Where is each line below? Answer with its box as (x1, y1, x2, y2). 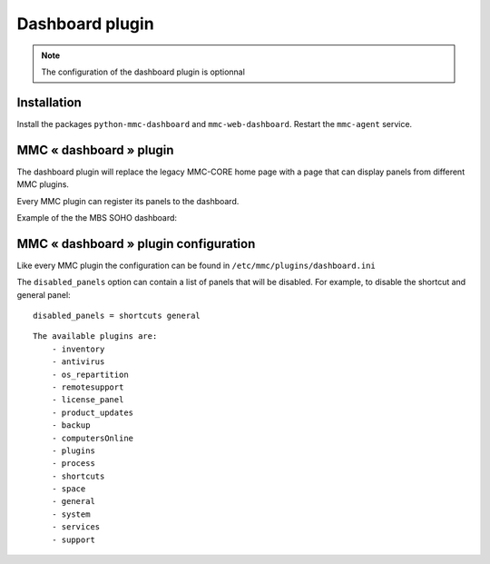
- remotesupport (51, 381, 124, 392)
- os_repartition (51, 369, 129, 380)
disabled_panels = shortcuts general (33, 311, 201, 321)
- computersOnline (51, 432, 134, 443)
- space (51, 484, 86, 494)
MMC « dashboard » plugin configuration (16, 236, 256, 252)
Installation (16, 94, 82, 110)
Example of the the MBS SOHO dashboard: (16, 212, 177, 223)
